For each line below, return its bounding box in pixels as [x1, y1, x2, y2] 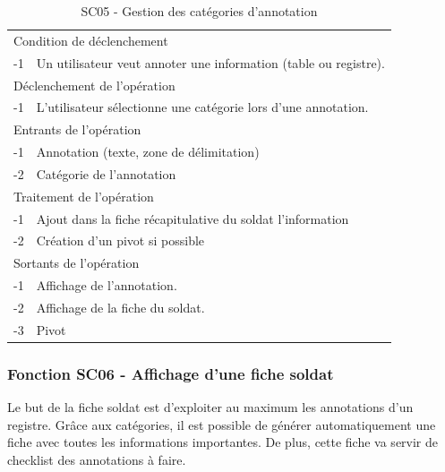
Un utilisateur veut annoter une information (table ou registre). [36, 53, 385, 72]
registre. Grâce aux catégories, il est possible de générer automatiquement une [7, 415, 436, 433]
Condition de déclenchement [13, 30, 168, 49]
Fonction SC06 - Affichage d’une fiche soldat [7, 362, 334, 384]
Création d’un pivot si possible [36, 231, 205, 250]
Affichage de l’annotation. [36, 276, 177, 295]
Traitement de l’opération [13, 186, 154, 205]
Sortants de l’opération [13, 253, 140, 272]
